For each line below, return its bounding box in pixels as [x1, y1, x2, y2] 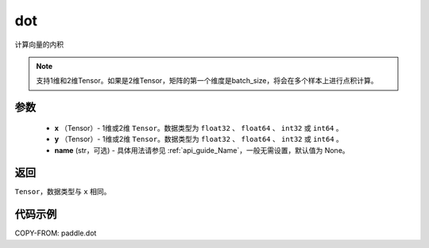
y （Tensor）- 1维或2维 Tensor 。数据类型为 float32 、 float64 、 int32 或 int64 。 [54, 135, 343, 144]
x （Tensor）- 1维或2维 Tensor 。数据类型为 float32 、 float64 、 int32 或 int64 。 [54, 123, 343, 132]
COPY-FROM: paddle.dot [14, 228, 97, 238]
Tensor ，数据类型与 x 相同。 [14, 187, 111, 196]
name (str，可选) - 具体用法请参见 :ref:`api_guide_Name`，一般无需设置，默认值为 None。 [54, 145, 350, 155]
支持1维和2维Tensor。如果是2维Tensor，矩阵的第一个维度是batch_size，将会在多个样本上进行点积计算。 [36, 76, 378, 86]
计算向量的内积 [14, 40, 64, 49]
